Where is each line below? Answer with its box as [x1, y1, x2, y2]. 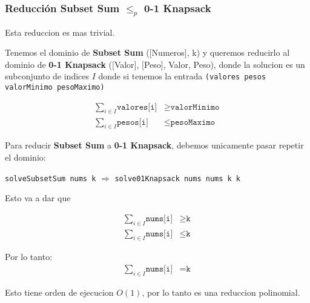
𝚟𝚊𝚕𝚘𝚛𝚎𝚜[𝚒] [116, 102, 157, 112]
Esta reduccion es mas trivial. [5, 25, 115, 38]
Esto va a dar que [5, 191, 71, 204]
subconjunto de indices [5, 70, 90, 82]
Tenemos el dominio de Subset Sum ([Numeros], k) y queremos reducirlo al [5, 46, 290, 59]
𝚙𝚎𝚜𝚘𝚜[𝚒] [116, 118, 148, 127]
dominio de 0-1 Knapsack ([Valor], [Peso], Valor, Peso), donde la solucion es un [5, 58, 305, 70]
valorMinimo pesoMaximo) [5, 83, 105, 92]
